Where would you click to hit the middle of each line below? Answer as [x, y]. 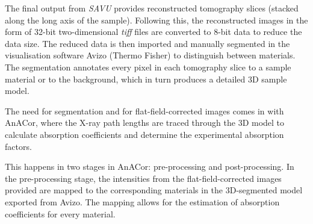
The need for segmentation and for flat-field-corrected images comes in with [144, 110]
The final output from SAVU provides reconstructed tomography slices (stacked [152, 8]
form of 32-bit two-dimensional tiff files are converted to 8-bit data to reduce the [153, 32]
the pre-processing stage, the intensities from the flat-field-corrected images [143, 178]
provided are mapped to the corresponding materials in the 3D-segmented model [154, 190]
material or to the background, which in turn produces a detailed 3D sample [146, 79]
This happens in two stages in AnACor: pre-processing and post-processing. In [150, 166]
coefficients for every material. [60, 213]
